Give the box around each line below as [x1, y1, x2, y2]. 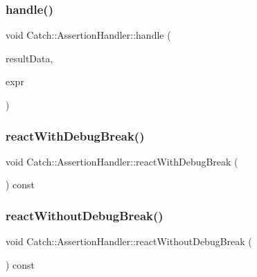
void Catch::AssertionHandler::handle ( [6, 28, 171, 42]
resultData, [6, 51, 53, 65]
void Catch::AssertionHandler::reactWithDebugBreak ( [6, 154, 238, 168]
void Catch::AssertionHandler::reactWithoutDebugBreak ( [6, 234, 252, 249]
